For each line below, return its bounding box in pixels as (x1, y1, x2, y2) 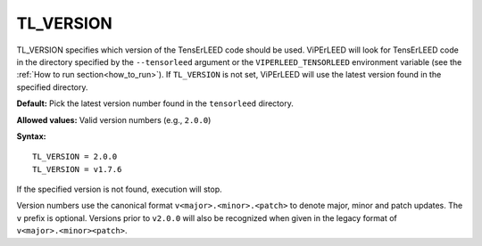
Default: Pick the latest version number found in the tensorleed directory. (16, 98, 294, 109)
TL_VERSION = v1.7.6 (32, 164, 122, 174)
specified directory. (16, 81, 88, 93)
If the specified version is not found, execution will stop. (16, 184, 222, 195)
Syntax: (16, 130, 46, 142)
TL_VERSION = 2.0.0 (32, 152, 118, 162)
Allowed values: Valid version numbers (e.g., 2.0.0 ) (16, 114, 212, 125)
